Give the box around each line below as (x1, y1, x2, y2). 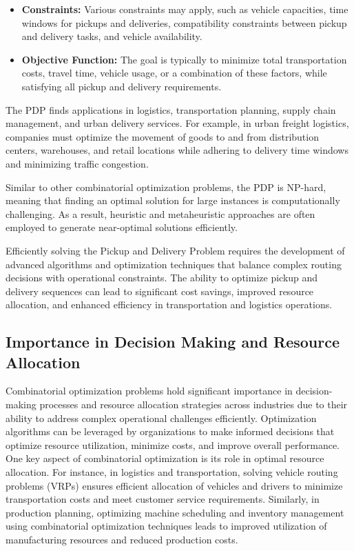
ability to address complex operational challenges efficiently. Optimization (6, 410, 317, 425)
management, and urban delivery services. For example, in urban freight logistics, (6, 116, 349, 130)
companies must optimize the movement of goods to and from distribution (6, 129, 319, 143)
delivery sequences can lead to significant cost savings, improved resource (6, 283, 314, 298)
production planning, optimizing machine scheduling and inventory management (6, 505, 344, 519)
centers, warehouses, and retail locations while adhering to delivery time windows (6, 143, 348, 157)
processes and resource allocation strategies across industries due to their (39, 397, 348, 412)
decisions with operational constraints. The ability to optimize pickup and (6, 270, 318, 285)
